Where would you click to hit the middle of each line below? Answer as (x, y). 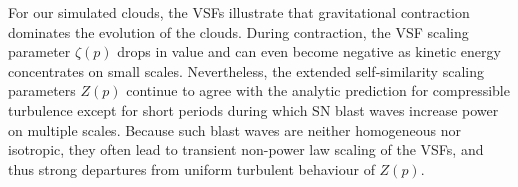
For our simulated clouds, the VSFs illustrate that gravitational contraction (239, 12)
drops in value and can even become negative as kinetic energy (309, 51)
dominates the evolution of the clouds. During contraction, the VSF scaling (238, 31)
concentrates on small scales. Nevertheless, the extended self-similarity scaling (246, 70)
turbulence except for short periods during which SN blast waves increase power (253, 109)
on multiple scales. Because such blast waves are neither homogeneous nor (235, 129)
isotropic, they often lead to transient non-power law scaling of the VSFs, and (246, 149)
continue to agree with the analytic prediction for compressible (318, 90)
